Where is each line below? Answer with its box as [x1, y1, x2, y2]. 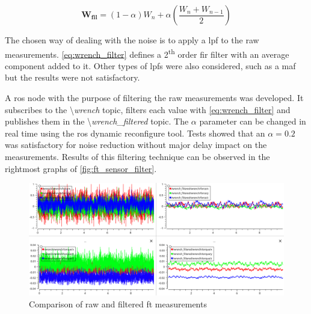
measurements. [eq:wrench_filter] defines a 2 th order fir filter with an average [5, 46, 289, 60]
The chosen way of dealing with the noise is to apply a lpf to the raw [5, 34, 259, 46]
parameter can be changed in [199, 115, 306, 128]
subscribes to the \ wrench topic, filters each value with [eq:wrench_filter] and [5, 103, 291, 115]
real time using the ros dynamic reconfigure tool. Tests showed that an [5, 126, 265, 139]
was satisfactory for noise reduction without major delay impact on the [5, 138, 267, 151]
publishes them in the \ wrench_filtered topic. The [5, 115, 189, 128]
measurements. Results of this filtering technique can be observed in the [5, 150, 270, 162]
